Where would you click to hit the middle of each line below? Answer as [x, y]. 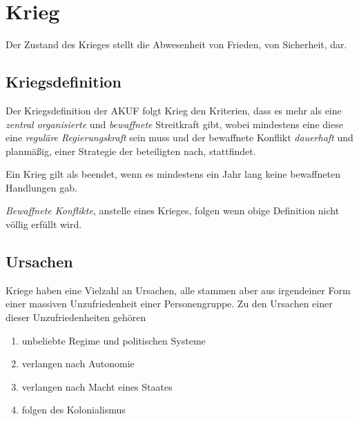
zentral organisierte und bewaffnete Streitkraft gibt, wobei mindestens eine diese [174, 124]
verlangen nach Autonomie [78, 363]
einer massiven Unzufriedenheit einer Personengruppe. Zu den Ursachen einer [169, 304]
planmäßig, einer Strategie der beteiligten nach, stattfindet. [131, 151]
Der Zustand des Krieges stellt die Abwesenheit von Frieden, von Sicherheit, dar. [176, 44]
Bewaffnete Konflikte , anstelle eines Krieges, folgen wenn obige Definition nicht [173, 210]
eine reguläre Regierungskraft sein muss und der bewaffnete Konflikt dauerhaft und [179, 137]
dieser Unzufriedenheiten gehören [76, 317]
